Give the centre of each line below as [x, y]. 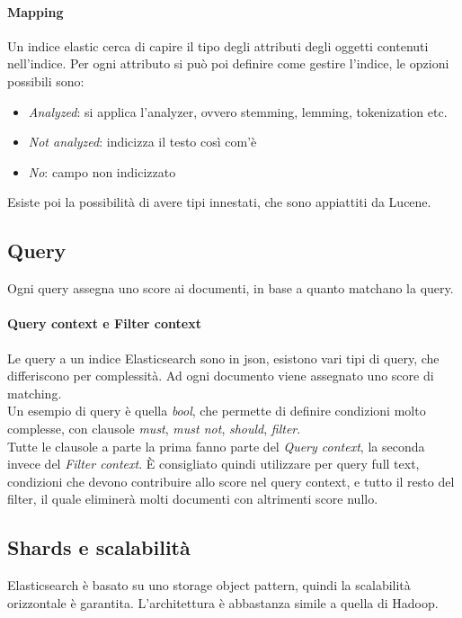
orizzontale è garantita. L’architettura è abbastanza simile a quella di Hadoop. [223, 602]
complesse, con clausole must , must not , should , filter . [154, 428]
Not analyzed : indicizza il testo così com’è [142, 142]
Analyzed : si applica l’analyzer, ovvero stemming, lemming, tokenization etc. [238, 111]
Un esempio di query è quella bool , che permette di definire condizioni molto [217, 411]
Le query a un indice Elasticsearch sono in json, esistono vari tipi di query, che [223, 358]
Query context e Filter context [104, 323]
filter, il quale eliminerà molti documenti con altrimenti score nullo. [193, 499]
